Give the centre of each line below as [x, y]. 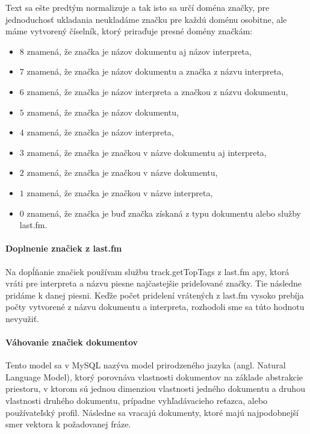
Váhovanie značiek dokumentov [72, 342]
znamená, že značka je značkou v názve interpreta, [120, 192]
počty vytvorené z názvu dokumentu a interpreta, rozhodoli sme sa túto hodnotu [155, 307]
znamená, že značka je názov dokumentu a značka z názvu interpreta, [155, 71]
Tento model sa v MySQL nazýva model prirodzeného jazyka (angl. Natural [146, 365]
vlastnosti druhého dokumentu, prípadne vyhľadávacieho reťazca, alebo [137, 401]
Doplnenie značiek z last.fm [64, 248]
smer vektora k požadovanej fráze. [68, 424]
